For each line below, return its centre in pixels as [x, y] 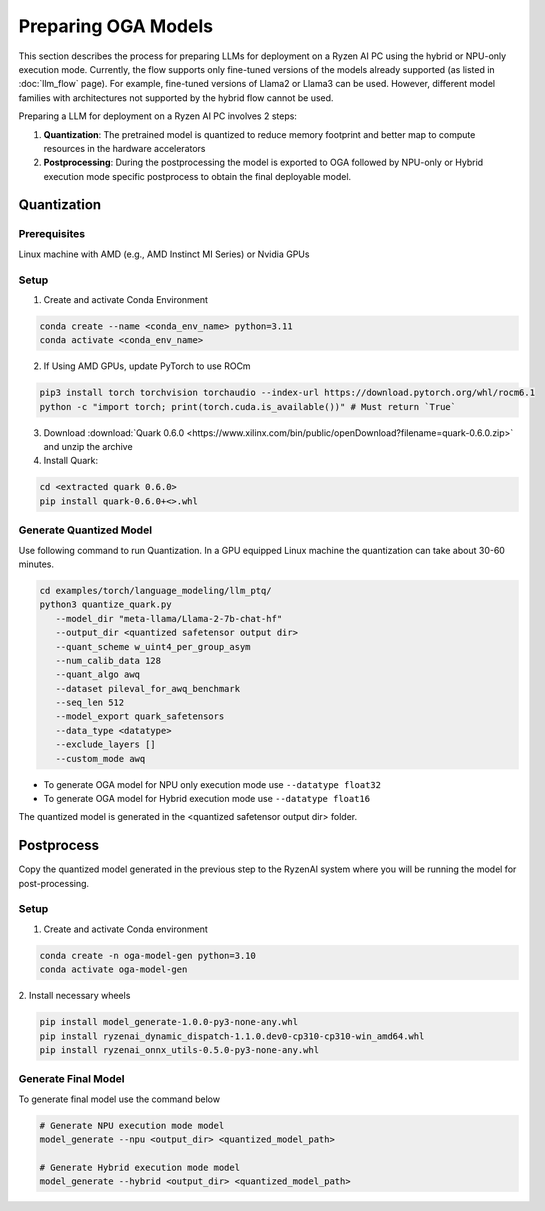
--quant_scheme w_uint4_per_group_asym [153, 646]
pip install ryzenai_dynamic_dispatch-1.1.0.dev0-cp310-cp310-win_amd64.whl [232, 1036]
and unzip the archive [88, 447]
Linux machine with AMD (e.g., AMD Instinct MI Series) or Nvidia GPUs [164, 254]
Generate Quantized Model [85, 530]
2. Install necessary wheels [74, 996]
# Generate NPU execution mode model [132, 1125]
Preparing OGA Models [116, 26]
